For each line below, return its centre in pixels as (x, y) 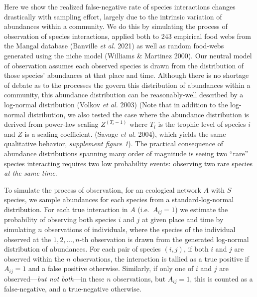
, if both (196, 249)
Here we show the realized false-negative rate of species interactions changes (120, 6)
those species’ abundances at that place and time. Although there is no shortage (127, 75)
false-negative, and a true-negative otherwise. (73, 289)
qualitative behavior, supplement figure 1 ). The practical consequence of (114, 144)
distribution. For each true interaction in (66, 209)
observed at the (28, 239)
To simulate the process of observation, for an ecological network (103, 189)
